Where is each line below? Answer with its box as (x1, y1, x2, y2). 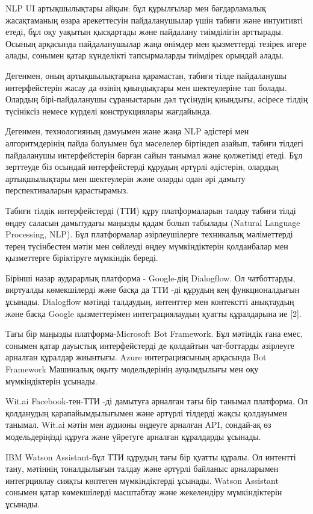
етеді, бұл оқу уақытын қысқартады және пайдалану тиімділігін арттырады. (5, 25, 284, 38)
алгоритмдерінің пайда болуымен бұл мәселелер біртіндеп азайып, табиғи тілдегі (5, 136, 303, 149)
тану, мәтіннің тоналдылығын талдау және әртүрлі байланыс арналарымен (5, 462, 279, 475)
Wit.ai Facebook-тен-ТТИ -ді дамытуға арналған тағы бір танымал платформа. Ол (5, 395, 308, 407)
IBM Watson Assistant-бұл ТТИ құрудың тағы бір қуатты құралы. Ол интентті (5, 450, 296, 463)
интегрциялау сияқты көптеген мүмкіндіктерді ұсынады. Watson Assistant (5, 474, 279, 486)
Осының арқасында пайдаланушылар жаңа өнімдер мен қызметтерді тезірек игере (5, 37, 306, 49)
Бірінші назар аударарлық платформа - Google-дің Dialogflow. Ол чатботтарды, (5, 271, 296, 284)
